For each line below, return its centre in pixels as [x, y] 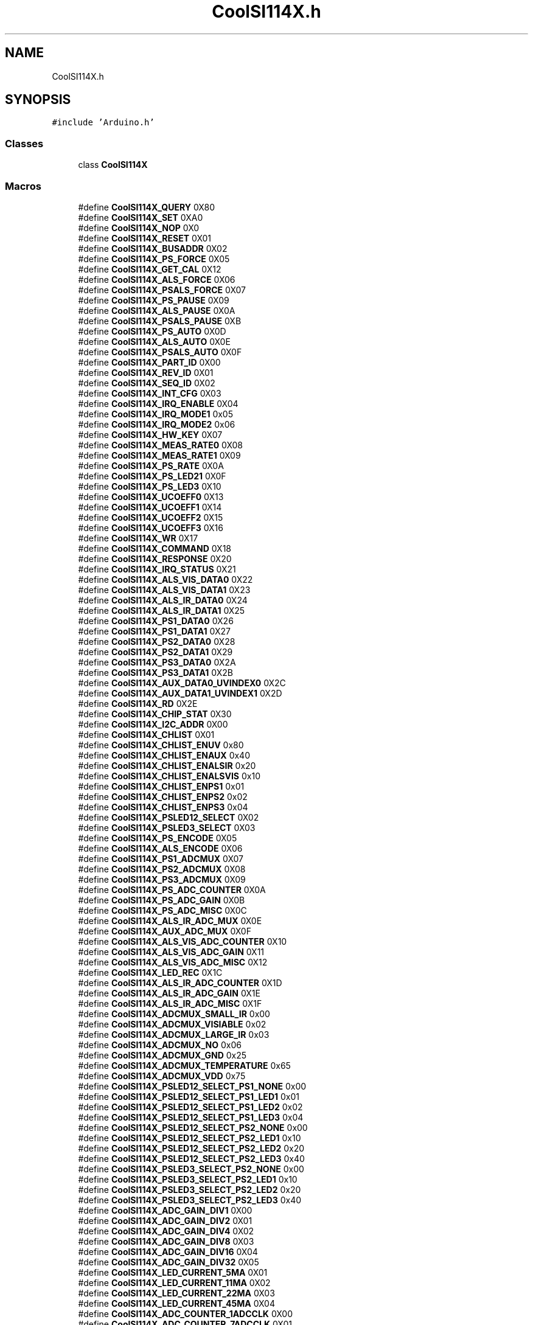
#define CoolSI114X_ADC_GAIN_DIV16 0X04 [168, 1251]
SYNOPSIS [38, 100]
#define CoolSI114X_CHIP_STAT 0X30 [155, 714]
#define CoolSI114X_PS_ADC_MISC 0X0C [162, 910]
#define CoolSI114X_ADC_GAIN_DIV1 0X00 [165, 1210]
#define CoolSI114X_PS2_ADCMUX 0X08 [162, 869]
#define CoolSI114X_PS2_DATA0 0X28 [157, 641]
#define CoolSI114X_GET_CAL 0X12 [150, 269]
